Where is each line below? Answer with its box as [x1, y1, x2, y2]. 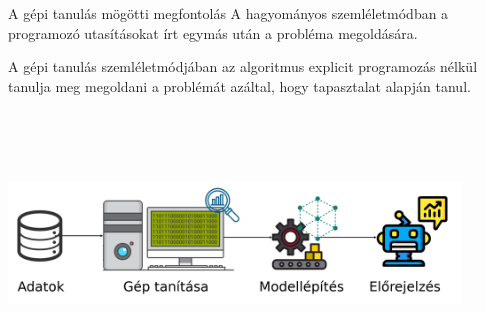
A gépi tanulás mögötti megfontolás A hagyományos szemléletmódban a [8, 3, 449, 23]
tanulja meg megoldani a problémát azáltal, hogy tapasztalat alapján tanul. [8, 75, 471, 96]
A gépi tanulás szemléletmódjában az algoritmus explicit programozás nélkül [8, 56, 478, 77]
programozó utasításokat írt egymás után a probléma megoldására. [8, 22, 418, 43]
